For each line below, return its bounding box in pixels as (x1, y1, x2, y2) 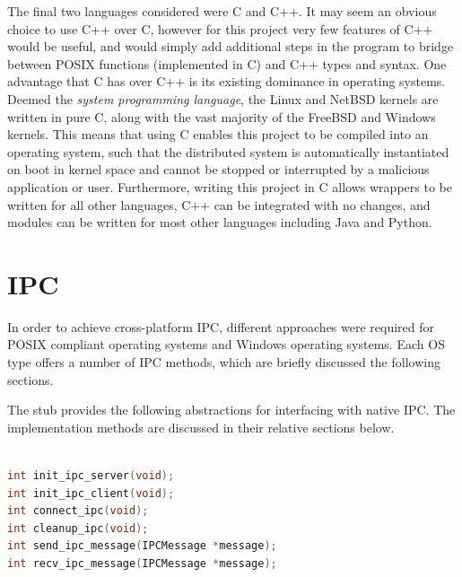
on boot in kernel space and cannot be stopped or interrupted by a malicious (7, 160, 430, 179)
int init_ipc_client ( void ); (7, 486, 175, 500)
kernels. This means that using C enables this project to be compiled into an (7, 125, 429, 144)
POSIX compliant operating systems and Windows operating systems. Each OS (7, 335, 445, 354)
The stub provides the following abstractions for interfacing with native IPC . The (7, 400, 456, 419)
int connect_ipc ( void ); (7, 504, 149, 518)
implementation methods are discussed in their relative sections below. (7, 417, 395, 436)
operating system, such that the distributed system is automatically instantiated (7, 142, 449, 161)
